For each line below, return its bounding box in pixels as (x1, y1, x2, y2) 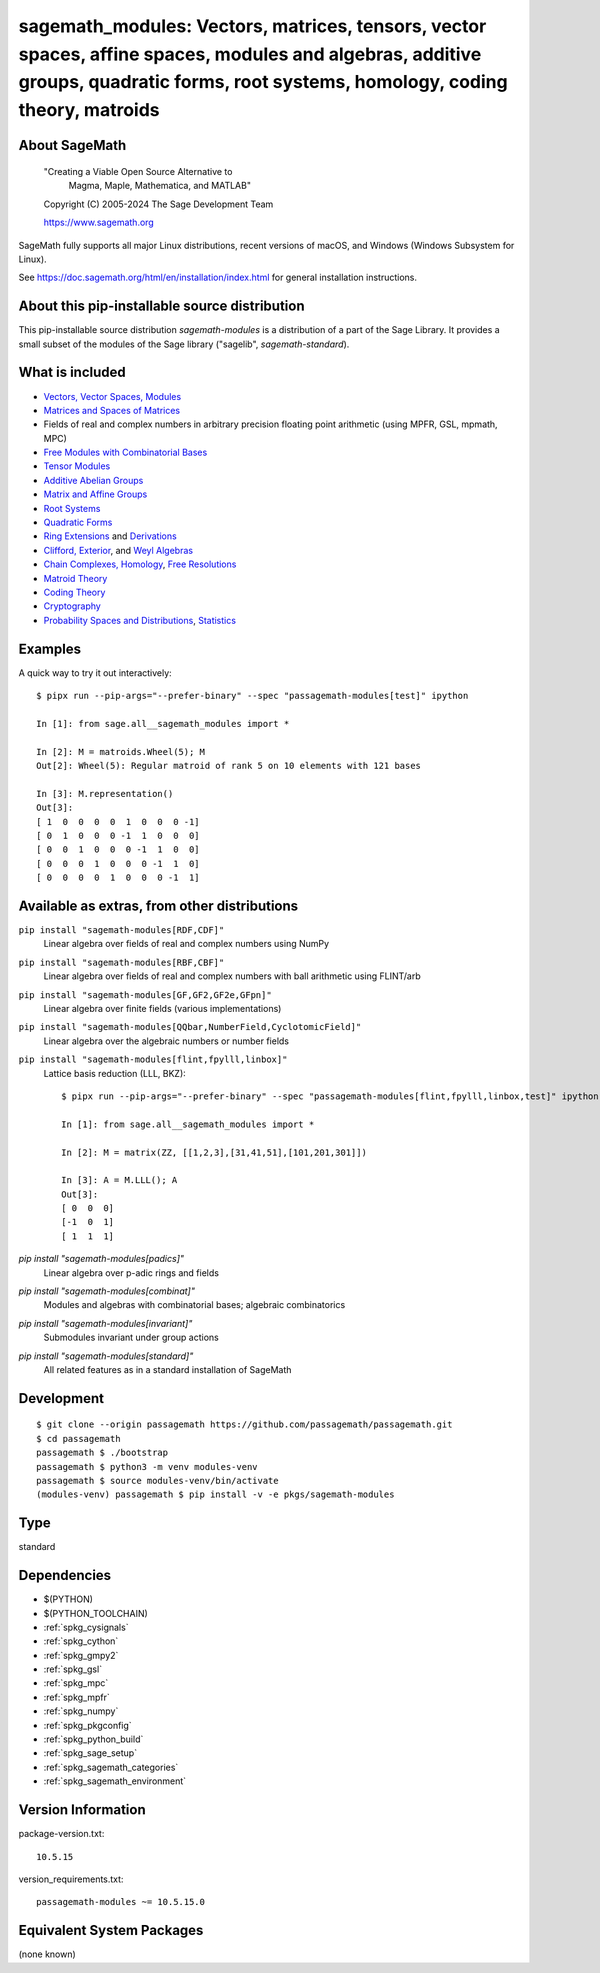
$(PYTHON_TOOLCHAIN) (43, 1607, 149, 1619)
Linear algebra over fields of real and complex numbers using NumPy (43, 938, 330, 950)
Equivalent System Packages (18, 1922, 204, 1939)
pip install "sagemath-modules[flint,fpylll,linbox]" (18, 1054, 288, 1065)
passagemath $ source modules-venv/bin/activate (36, 1475, 279, 1486)
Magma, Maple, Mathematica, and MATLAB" (68, 180, 252, 192)
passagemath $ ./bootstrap (36, 1447, 169, 1459)
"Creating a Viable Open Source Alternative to (43, 165, 233, 177)
